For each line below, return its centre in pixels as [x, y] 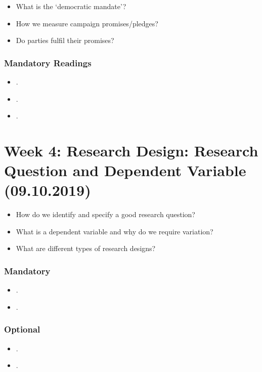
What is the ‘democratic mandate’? [71, 6]
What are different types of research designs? [86, 248]
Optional [22, 329]
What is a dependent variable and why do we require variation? [115, 231]
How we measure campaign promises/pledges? [87, 23]
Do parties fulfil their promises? [65, 40]
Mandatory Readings [48, 63]
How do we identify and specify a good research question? [105, 214]
